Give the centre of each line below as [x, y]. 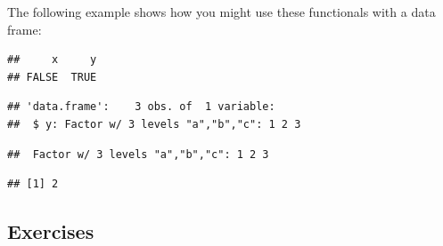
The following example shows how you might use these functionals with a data [221, 12]
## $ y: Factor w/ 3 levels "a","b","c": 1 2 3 [154, 124]
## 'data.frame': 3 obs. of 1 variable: [141, 107]
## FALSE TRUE [52, 77]
